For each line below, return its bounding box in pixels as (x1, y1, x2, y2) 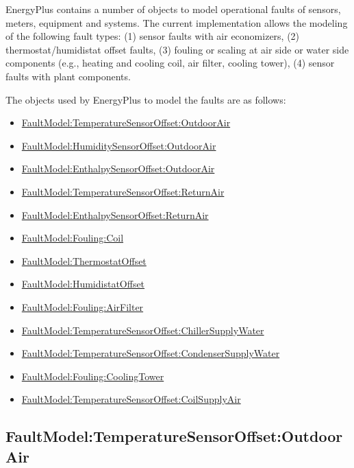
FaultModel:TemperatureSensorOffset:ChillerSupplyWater (21, 323, 264, 337)
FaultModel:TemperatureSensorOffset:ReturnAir (21, 184, 225, 198)
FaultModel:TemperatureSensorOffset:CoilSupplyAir (21, 392, 241, 406)
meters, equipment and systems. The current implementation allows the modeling (5, 15, 348, 30)
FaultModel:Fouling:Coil (21, 231, 124, 245)
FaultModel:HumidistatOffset (21, 277, 145, 291)
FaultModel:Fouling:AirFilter (21, 299, 144, 314)
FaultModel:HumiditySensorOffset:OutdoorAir (21, 138, 216, 152)
